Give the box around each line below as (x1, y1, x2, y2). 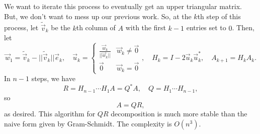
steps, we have (31, 73, 75, 84)
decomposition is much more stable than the (111, 108, 247, 119)
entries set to (186, 22, 226, 33)
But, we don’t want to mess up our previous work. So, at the (4, 11, 192, 21)
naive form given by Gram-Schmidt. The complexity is (4, 118, 172, 129)
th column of (76, 22, 116, 33)
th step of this (197, 11, 241, 21)
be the (51, 22, 70, 33)
